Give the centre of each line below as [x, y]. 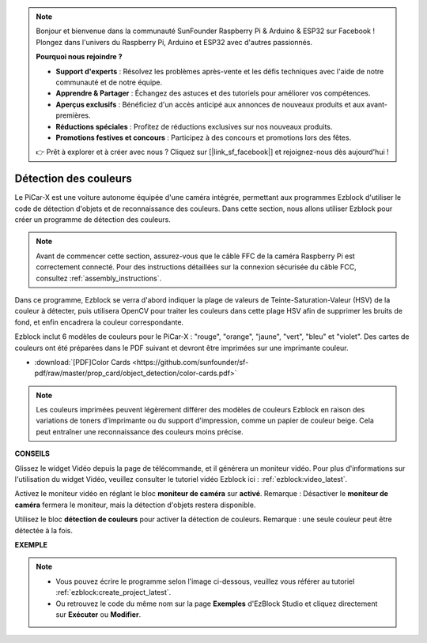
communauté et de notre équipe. [109, 82]
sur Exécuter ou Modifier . [98, 614]
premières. [73, 115]
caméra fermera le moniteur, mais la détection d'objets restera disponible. [135, 505]
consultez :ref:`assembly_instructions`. [99, 278]
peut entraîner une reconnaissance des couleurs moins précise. [140, 431]
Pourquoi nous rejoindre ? [79, 57]
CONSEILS [32, 453]
